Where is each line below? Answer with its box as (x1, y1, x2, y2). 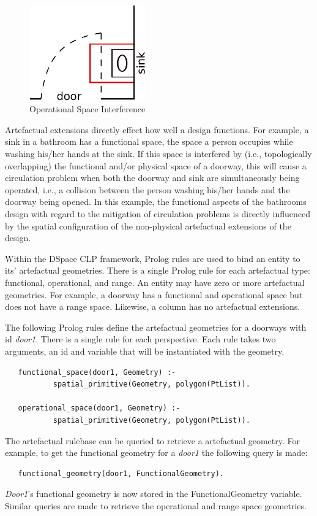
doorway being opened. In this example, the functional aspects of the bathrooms (5, 195, 307, 208)
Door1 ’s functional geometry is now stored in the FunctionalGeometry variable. (5, 487, 302, 500)
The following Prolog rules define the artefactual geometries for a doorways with (5, 320, 307, 333)
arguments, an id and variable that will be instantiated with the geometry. (5, 344, 285, 357)
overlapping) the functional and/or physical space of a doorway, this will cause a (5, 159, 307, 172)
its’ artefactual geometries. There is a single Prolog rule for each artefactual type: (5, 264, 310, 277)
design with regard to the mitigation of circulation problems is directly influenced (5, 207, 311, 220)
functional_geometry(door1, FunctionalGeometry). (18, 469, 224, 478)
